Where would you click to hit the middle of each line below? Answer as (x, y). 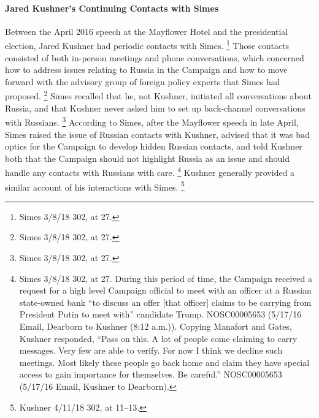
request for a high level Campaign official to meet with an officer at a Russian (165, 290)
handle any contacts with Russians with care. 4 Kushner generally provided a (150, 171)
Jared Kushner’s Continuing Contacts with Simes (112, 8)
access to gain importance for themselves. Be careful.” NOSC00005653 (151, 374)
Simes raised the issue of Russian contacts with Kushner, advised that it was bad (157, 134)
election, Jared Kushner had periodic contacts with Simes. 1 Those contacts (147, 45)
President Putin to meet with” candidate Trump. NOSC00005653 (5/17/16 (160, 314)
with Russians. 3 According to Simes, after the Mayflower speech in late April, (152, 121)
